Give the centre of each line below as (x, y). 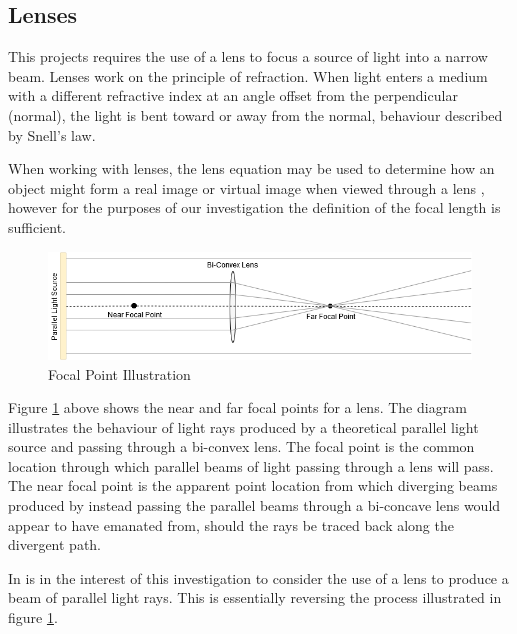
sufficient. (37, 226)
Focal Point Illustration (119, 373)
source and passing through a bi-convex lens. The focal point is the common (241, 446)
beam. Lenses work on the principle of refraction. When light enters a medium (248, 75)
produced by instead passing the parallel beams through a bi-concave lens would (254, 505)
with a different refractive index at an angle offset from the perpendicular (233, 95)
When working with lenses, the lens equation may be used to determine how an (251, 168)
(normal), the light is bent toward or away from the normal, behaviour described (255, 114)
